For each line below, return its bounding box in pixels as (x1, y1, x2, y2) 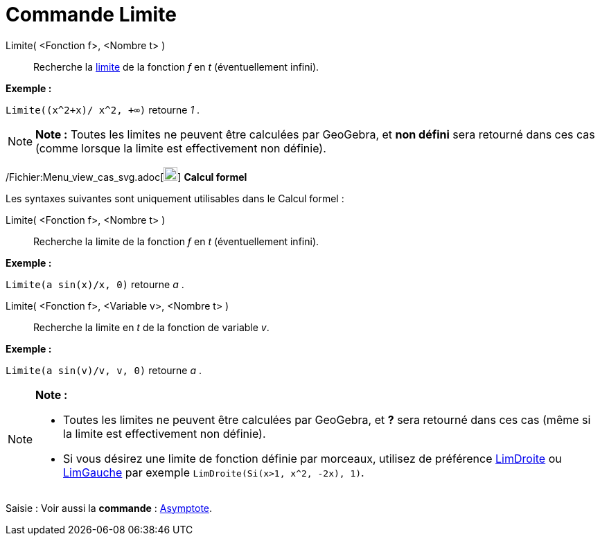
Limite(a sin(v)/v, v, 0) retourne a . (6, 364, 202, 376)
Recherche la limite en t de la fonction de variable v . (33, 321, 270, 333)
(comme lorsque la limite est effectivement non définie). (35, 141, 326, 155)
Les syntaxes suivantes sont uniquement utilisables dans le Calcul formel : (6, 192, 344, 204)
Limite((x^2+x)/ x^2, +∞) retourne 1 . (6, 103, 200, 116)
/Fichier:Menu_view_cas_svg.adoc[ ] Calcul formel (6, 170, 247, 183)
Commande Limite (6, 3, 177, 26)
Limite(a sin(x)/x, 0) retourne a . (6, 278, 184, 290)
